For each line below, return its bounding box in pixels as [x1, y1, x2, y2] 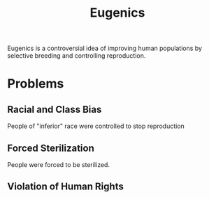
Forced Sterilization [7, 142, 94, 154]
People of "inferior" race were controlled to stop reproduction [7, 122, 185, 130]
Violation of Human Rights [7, 181, 124, 193]
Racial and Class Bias [7, 103, 102, 116]
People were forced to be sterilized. [7, 161, 110, 168]
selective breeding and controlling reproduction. [7, 51, 146, 60]
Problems [7, 76, 64, 92]
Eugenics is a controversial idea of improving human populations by [7, 44, 203, 53]
